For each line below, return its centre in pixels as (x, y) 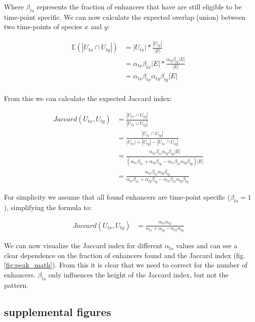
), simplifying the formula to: (48, 207)
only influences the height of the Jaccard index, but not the (139, 274)
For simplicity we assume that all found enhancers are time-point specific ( (117, 197)
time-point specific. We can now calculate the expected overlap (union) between (125, 17)
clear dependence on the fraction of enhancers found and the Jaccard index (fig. (125, 255)
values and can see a (207, 245)
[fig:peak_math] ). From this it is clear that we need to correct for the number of (126, 265)
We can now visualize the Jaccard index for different (83, 245)
